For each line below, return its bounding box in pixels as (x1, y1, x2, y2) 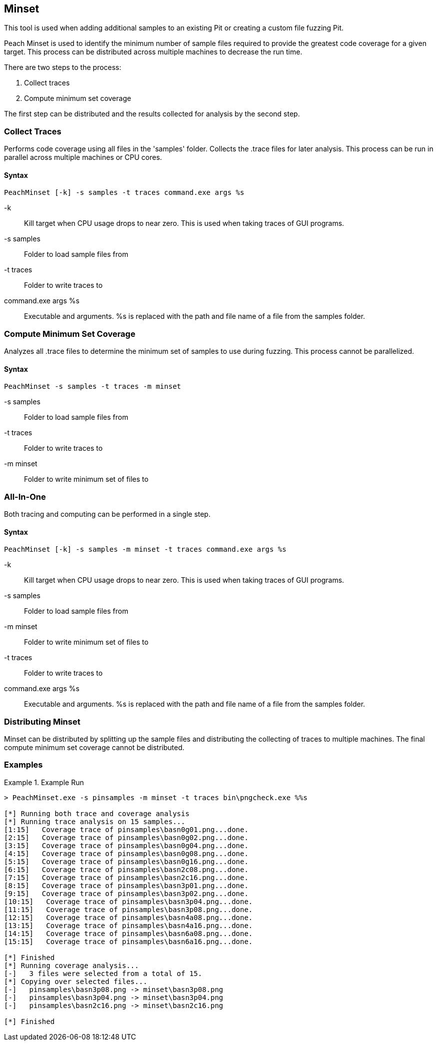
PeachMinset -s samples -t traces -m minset (4, 382, 181, 391)
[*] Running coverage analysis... (4, 961, 139, 970)
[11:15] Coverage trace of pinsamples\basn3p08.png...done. (4, 905, 253, 914)
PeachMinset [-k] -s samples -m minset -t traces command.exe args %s (4, 545, 286, 554)
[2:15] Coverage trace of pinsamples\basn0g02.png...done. (4, 833, 248, 842)
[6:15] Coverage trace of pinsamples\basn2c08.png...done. (4, 865, 248, 874)
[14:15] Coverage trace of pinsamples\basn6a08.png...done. (4, 929, 253, 938)
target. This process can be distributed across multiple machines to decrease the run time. (4, 47, 302, 56)
